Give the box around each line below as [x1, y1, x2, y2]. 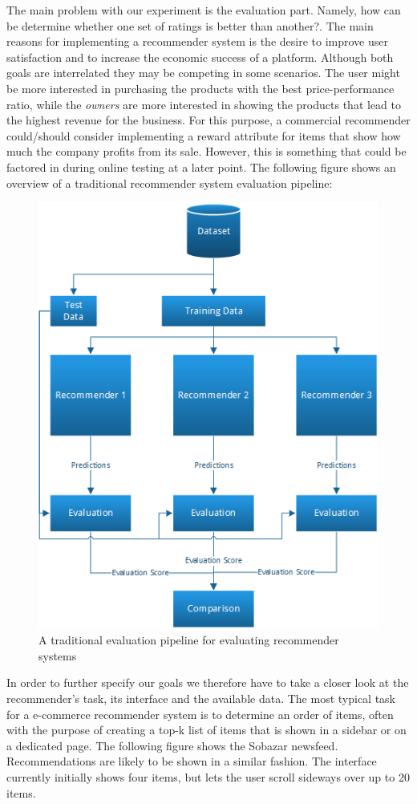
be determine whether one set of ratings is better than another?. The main [6, 17, 374, 34]
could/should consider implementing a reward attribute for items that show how [6, 127, 401, 144]
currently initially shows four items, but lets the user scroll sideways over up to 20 [6, 769, 410, 786]
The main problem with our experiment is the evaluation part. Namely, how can [6, 2, 401, 18]
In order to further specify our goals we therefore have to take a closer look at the [6, 674, 409, 691]
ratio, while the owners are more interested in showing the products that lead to [6, 95, 401, 112]
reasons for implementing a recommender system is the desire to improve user [6, 33, 388, 50]
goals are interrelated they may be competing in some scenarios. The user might [6, 64, 400, 81]
